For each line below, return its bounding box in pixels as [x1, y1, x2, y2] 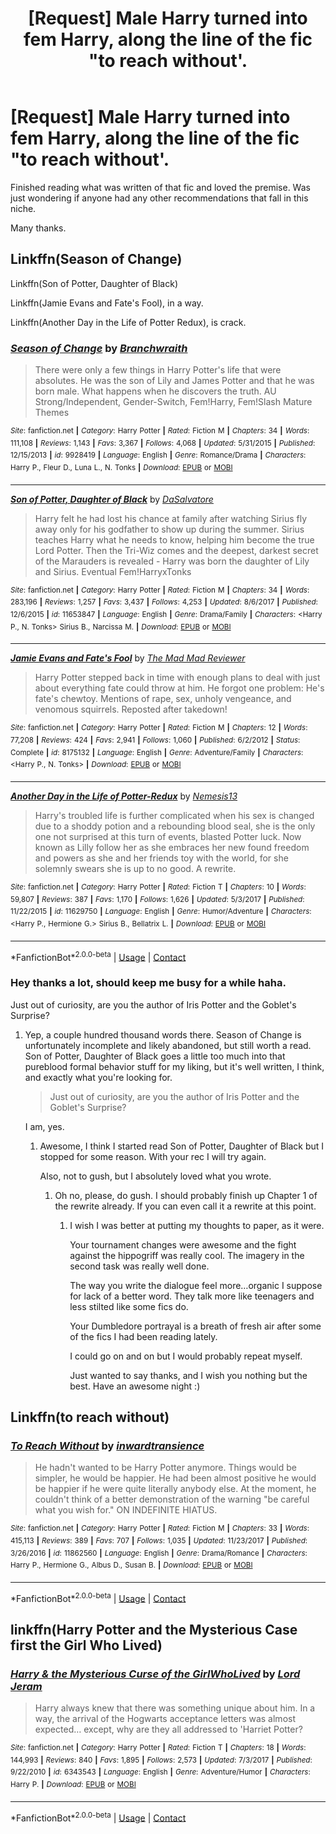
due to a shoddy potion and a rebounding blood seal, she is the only [34, 820, 316, 832]
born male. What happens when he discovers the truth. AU [34, 385, 277, 397]
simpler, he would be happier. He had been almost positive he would [34, 1472, 317, 1484]
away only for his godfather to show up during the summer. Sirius [34, 523, 305, 535]
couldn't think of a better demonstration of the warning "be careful [34, 1493, 310, 1506]
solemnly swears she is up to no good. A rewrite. [34, 862, 237, 874]
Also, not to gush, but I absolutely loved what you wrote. [39, 1170, 272, 1182]
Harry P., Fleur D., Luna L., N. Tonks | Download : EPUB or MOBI [10, 463, 233, 473]
